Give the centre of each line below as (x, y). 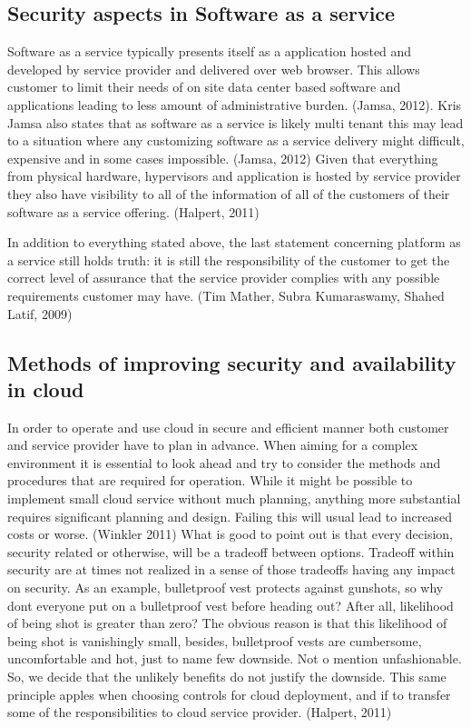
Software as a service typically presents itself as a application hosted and (210, 51)
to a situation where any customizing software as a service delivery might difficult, (236, 140)
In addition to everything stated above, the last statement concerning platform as (234, 242)
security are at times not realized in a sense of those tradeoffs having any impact (231, 569)
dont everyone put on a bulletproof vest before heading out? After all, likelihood (231, 605)
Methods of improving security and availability (232, 362)
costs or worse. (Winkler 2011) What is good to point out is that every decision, (230, 534)
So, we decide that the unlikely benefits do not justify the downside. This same (227, 677)
